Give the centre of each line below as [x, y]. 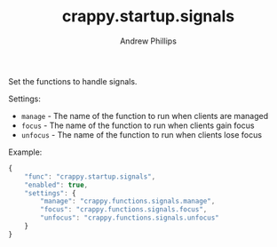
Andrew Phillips [148, 41]
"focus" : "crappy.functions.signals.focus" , [124, 210]
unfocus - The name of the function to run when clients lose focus [142, 134]
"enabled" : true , [56, 185]
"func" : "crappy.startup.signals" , [90, 176]
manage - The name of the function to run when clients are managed [144, 116]
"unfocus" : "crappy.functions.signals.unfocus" [130, 218]
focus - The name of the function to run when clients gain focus [138, 125]
